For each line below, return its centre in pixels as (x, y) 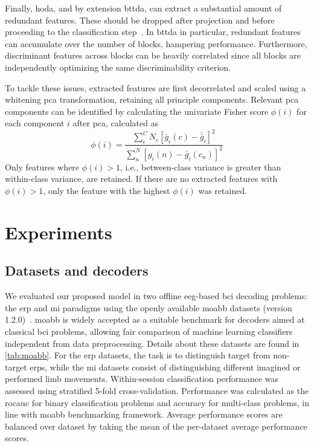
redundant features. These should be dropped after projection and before (140, 20)
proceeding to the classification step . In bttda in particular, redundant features (153, 32)
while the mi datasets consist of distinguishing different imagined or (175, 367)
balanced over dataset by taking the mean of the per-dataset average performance (156, 426)
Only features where (42, 166)
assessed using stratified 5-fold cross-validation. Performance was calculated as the (157, 390)
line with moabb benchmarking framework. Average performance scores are (144, 414)
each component (35, 123)
